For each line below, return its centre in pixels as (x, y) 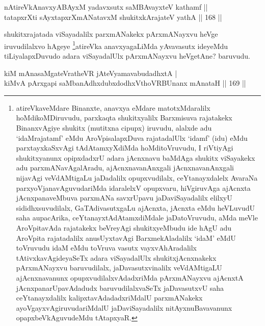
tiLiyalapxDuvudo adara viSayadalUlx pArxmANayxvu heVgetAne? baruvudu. (127, 56)
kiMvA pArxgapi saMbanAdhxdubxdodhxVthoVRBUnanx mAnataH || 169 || (125, 83)
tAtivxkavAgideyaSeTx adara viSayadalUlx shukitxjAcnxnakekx (116, 257)
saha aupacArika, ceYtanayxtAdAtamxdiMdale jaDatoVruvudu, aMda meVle (137, 218)
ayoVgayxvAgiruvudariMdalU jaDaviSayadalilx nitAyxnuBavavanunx (124, 307)
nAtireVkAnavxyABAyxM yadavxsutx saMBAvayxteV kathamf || (106, 7)
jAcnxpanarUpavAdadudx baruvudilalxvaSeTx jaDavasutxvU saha (120, 287)
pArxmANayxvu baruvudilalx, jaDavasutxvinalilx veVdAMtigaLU (119, 268)
